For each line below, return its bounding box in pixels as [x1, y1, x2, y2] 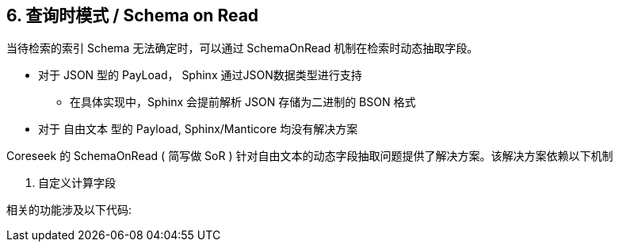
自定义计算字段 [38, 176, 116, 190]
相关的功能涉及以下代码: [6, 203, 132, 217]
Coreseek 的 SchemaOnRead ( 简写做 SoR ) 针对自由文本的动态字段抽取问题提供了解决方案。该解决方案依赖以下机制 [6, 149, 613, 163]
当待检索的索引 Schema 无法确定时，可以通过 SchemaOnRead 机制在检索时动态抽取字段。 [6, 41, 479, 55]
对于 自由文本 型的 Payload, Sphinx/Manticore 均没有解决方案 [38, 122, 358, 136]
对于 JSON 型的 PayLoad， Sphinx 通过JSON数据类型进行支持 [38, 68, 362, 82]
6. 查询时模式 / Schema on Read [6, 6, 259, 25]
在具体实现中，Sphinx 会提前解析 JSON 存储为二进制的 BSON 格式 [70, 95, 416, 109]
